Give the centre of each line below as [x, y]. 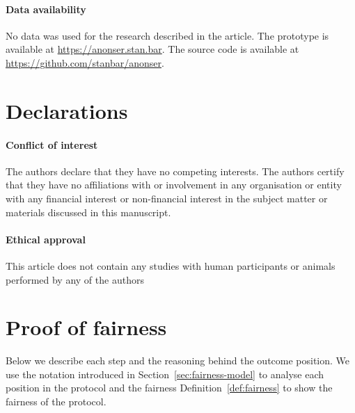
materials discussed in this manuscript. [88, 212]
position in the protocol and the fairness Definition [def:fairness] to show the [169, 388]
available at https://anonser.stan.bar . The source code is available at [152, 49]
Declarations [67, 110]
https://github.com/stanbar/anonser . [85, 62]
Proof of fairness [86, 327]
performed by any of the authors [75, 279]
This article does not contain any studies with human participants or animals [171, 265]
